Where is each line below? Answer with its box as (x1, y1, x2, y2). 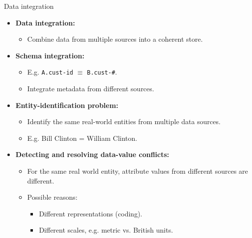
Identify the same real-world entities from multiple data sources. (27, 116, 221, 127)
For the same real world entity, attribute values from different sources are (27, 166, 248, 176)
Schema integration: (15, 50, 84, 60)
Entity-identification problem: (15, 100, 118, 110)
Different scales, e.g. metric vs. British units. (39, 225, 173, 235)
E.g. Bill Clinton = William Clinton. (27, 132, 138, 143)
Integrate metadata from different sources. (27, 83, 154, 94)
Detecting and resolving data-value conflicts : (15, 149, 169, 159)
